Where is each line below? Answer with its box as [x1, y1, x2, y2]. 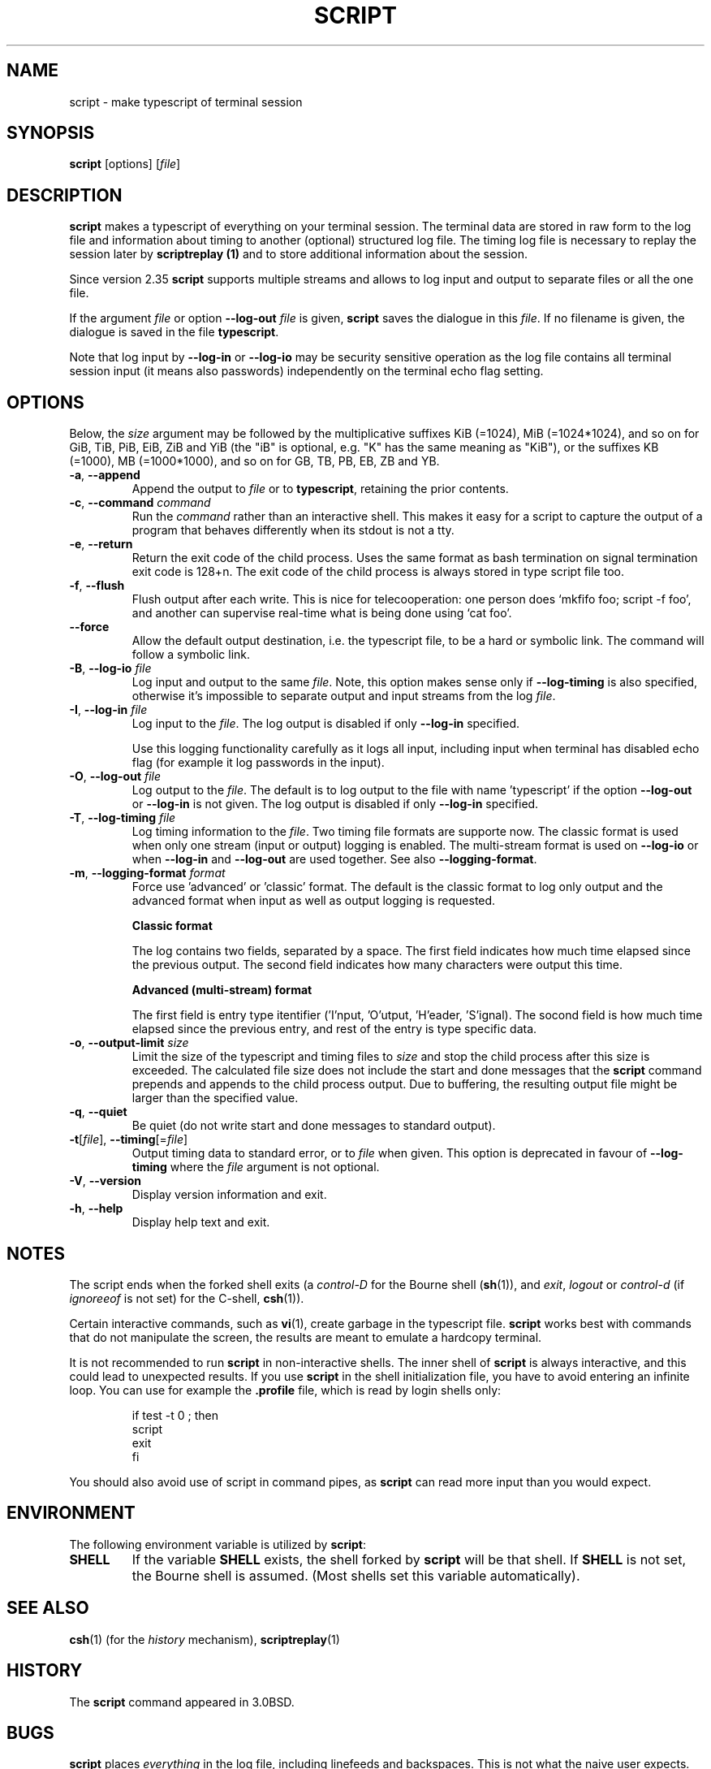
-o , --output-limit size [69, 1036, 189, 1050]
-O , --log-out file [69, 769, 162, 784]
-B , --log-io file [69, 661, 152, 676]
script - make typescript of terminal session [69, 94, 303, 109]
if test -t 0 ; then [131, 1408, 218, 1422]
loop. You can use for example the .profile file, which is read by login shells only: [69, 1382, 502, 1397]
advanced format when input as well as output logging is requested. [131, 893, 496, 908]
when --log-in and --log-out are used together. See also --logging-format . [131, 852, 537, 867]
